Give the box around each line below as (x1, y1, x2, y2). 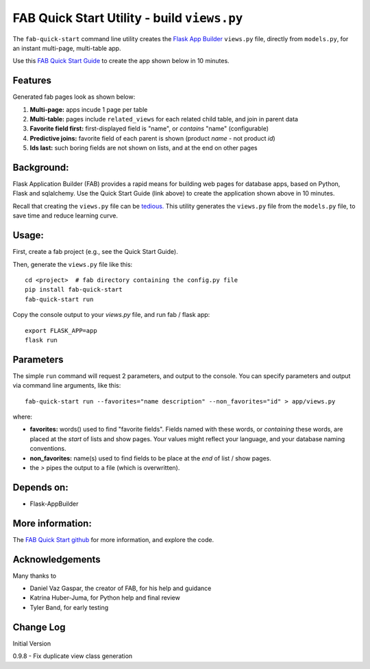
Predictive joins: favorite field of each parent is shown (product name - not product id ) (29, 134, 275, 142)
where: (12, 412, 33, 421)
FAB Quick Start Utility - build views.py (12, 10, 243, 25)
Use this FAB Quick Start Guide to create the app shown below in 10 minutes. (12, 57, 230, 65)
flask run (25, 336, 58, 344)
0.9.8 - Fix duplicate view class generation (12, 652, 133, 660)
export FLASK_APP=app (25, 327, 97, 334)
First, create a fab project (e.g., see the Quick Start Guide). (12, 248, 178, 256)
